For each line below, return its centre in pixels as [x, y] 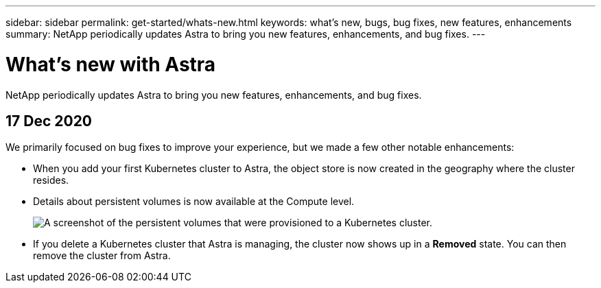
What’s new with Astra [111, 64]
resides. [51, 180]
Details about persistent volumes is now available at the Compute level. [194, 202]
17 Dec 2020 [49, 121]
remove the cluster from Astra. [102, 256]
